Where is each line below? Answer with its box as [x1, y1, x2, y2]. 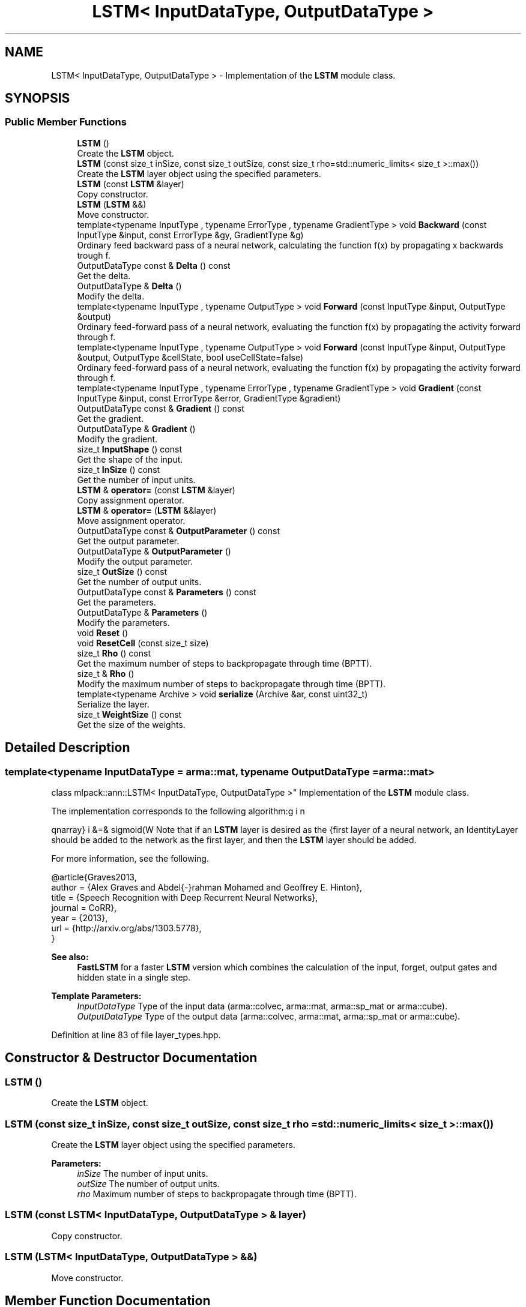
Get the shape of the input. [77, 454, 183, 464]
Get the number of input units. [77, 474, 196, 485]
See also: [51, 952, 89, 963]
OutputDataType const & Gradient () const [77, 403, 244, 413]
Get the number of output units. [77, 576, 202, 587]
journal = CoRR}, [51, 903, 117, 913]
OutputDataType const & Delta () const [77, 260, 231, 271]
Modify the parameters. [77, 617, 170, 628]
